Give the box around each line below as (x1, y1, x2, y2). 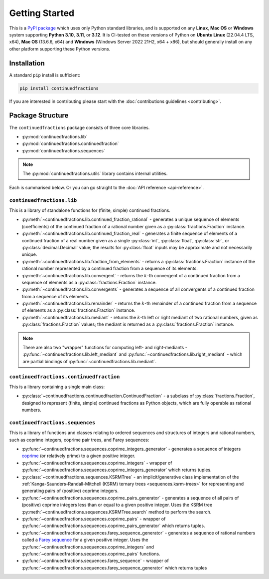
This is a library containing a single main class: (9, 384, 105, 390)
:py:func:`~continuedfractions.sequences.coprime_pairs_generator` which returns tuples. (21, 523, 205, 529)
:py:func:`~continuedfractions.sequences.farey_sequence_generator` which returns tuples (21, 565, 207, 571)
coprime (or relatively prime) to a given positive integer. (21, 453, 135, 459)
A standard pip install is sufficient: (9, 72, 81, 78)
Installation (9, 59, 45, 67)
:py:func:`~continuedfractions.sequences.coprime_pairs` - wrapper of (21, 516, 166, 522)
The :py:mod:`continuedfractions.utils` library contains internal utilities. (22, 170, 168, 177)
